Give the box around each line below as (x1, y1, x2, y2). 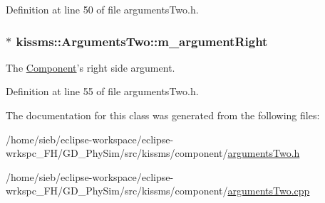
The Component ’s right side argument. (6, 60, 175, 75)
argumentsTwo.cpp (227, 183, 310, 198)
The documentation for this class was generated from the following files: (6, 108, 320, 122)
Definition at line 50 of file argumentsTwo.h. (6, 2, 199, 16)
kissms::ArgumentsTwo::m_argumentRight (16, 32, 268, 50)
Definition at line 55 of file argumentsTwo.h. (6, 84, 199, 99)
